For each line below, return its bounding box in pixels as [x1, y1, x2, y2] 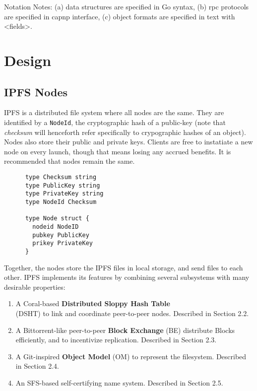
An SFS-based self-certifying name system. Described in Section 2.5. [15, 377, 223, 388]
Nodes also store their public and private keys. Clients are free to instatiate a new [4, 136, 253, 147]
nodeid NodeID [32, 223, 79, 230]
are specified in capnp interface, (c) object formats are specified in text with [4, 11, 235, 21]
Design [4, 50, 52, 70]
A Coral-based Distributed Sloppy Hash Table [15, 298, 170, 309]
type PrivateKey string [25, 190, 104, 197]
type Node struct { [25, 215, 89, 222]
